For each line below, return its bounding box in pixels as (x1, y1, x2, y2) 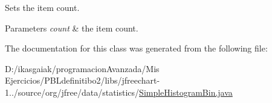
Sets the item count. (5, 1, 80, 13)
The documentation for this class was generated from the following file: (5, 42, 268, 55)
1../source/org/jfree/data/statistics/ (5, 85, 140, 98)
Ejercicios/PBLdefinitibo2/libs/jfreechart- (5, 74, 160, 87)
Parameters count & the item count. (5, 21, 138, 34)
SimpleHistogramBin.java (139, 85, 233, 98)
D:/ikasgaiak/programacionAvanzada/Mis (5, 62, 160, 75)
